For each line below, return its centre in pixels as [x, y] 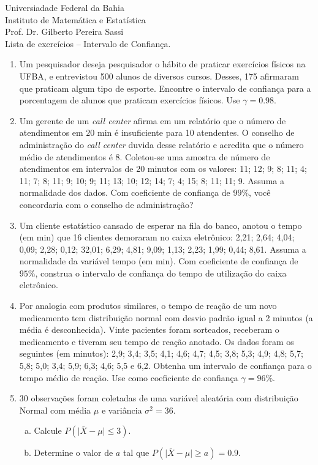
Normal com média [55, 410]
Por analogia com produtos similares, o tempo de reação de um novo [148, 306]
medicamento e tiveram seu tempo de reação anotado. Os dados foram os [157, 341]
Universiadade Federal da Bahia [65, 7]
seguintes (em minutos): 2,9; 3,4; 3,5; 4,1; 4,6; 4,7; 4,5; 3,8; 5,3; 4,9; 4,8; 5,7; [161, 353]
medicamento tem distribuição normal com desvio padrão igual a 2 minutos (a [166, 317]
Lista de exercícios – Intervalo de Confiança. [88, 43]
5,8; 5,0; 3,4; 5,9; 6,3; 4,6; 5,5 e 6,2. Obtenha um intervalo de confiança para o [165, 366]
